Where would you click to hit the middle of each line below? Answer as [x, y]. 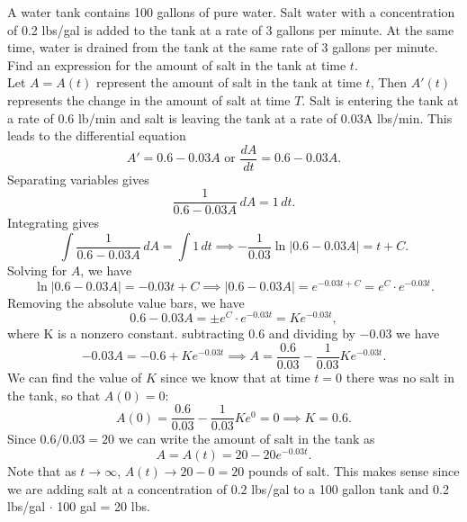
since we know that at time [235, 378]
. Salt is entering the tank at [380, 99]
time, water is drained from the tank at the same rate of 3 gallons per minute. [223, 47]
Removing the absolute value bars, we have [126, 302]
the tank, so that [54, 395]
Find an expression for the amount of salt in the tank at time [177, 64]
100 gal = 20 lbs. [103, 506]
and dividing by [312, 333]
